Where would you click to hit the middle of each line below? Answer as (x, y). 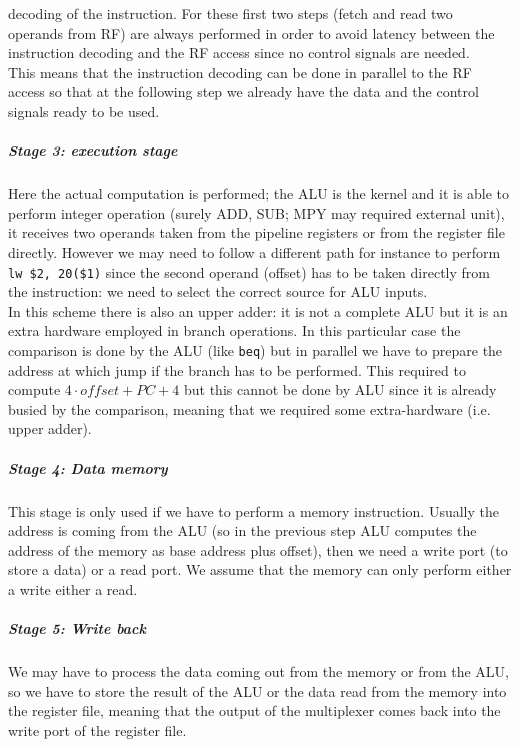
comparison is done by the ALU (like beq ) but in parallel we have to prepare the (255, 349)
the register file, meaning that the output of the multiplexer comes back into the (254, 710)
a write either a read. (73, 588)
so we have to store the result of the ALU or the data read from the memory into (257, 690)
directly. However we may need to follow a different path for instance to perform (254, 251)
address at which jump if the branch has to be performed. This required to (237, 369)
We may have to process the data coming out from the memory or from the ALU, (258, 671)
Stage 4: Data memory (88, 467)
